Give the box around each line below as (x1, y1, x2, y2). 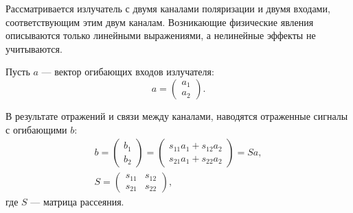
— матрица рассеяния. (30, 195, 124, 209)
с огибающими (5, 122, 67, 136)
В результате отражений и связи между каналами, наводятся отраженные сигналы (5, 108, 348, 123)
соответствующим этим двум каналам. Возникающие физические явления (5, 14, 314, 29)
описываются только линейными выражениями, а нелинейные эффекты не (5, 28, 316, 42)
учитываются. (5, 41, 62, 55)
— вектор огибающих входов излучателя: (41, 64, 214, 79)
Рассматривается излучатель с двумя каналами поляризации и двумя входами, (5, 1, 330, 15)
